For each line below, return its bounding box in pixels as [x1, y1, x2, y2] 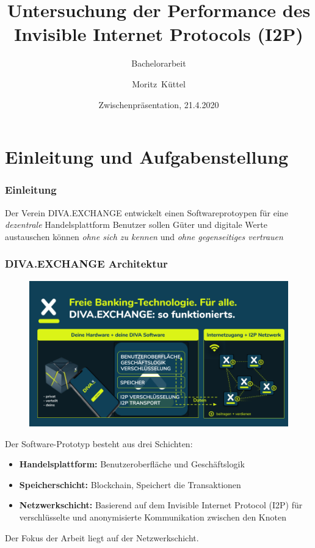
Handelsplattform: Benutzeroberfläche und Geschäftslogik [19, 458, 245, 470]
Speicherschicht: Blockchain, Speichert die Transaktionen [19, 478, 241, 491]
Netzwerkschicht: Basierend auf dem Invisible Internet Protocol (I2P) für [19, 499, 303, 511]
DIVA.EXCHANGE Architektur [5, 256, 168, 271]
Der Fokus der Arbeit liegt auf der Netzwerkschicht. [5, 531, 199, 544]
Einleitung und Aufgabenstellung [5, 144, 289, 169]
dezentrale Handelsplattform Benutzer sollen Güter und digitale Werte [5, 218, 267, 231]
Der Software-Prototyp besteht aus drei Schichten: [5, 437, 193, 450]
